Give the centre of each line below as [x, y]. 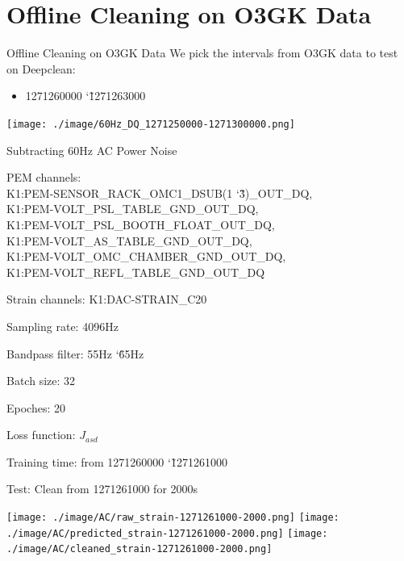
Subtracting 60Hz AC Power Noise [92, 150]
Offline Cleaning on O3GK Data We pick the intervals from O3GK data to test [202, 53]
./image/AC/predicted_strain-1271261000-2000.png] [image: [167, 533]
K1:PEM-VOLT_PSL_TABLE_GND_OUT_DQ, [133, 209]
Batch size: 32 [41, 381]
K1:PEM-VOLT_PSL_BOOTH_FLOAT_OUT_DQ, [141, 224]
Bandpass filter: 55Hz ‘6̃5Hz [75, 353]
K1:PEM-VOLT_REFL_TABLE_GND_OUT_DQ [136, 272]
